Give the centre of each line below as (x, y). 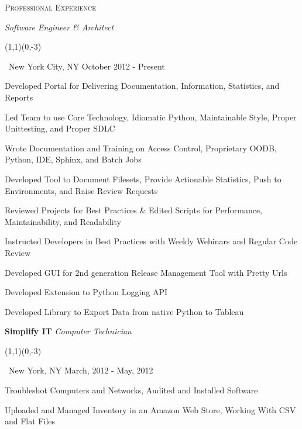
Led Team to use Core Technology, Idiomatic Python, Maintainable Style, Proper (151, 117)
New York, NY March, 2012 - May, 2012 (81, 370)
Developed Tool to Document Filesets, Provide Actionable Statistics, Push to (143, 179)
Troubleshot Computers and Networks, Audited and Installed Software (131, 390)
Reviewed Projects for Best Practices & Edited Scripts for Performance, (134, 210)
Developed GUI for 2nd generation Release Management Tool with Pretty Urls (146, 272)
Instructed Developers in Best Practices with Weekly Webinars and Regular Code (151, 241)
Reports (19, 97)
